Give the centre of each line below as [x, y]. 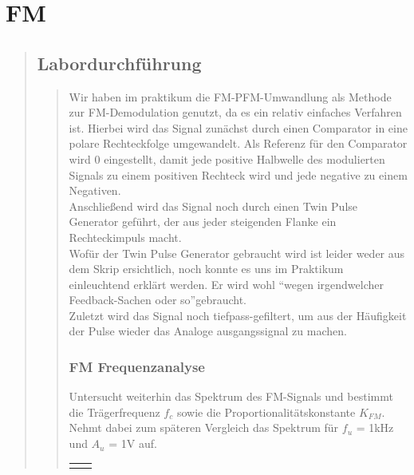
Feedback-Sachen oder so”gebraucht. [158, 300]
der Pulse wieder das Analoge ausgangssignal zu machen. [208, 331]
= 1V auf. [133, 443]
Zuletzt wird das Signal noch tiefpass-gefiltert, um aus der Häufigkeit [238, 315]
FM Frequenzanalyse [137, 366]
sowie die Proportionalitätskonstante [266, 412]
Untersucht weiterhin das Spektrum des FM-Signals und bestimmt [231, 396]
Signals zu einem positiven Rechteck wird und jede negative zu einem [238, 174]
